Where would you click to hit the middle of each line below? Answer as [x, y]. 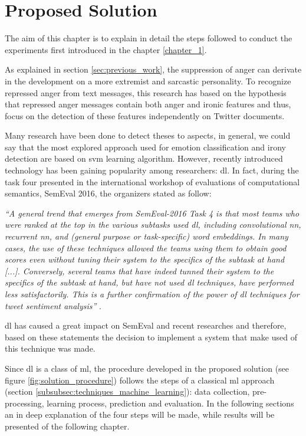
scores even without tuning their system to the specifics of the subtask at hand [145, 259]
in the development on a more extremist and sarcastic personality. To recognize [148, 81]
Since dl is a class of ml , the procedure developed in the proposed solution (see [147, 368]
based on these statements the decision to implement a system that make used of [151, 337]
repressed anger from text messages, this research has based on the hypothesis [146, 92]
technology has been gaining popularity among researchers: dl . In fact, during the [152, 170]
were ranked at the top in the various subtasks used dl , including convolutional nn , [153, 224]
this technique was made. [50, 348]
